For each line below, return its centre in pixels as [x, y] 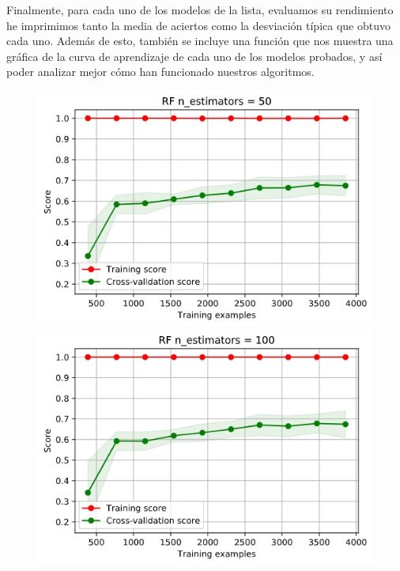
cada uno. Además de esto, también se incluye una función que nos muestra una [200, 41]
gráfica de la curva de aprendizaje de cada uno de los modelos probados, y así [194, 56]
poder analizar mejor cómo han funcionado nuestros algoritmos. [160, 72]
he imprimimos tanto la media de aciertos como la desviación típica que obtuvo [198, 25]
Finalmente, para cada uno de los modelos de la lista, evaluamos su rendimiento [200, 9]
